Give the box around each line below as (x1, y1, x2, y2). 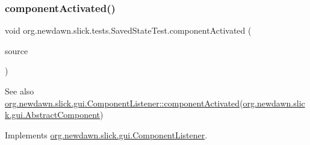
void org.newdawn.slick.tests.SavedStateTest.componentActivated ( (5, 24, 252, 37)
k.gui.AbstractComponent (5, 108, 101, 121)
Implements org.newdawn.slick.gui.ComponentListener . (5, 128, 208, 141)
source (5, 44, 28, 57)
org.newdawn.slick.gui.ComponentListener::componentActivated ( (5, 96, 243, 109)
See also (5, 85, 34, 97)
